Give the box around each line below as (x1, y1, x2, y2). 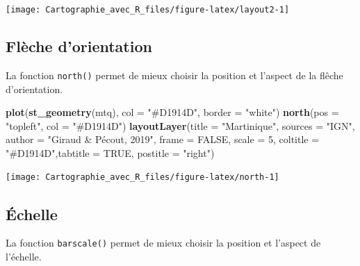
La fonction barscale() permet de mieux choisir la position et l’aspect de (6, 235, 321, 250)
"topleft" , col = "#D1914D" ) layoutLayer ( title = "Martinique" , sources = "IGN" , (6, 118, 355, 133)
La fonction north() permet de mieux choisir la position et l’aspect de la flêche (6, 67, 343, 82)
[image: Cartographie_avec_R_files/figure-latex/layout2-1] (6, 5, 290, 15)
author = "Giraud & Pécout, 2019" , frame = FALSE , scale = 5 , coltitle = (6, 132, 320, 147)
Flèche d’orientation (6, 35, 152, 57)
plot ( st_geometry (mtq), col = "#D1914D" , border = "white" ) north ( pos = (6, 105, 339, 119)
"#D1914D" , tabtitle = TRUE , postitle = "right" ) (6, 145, 215, 160)
